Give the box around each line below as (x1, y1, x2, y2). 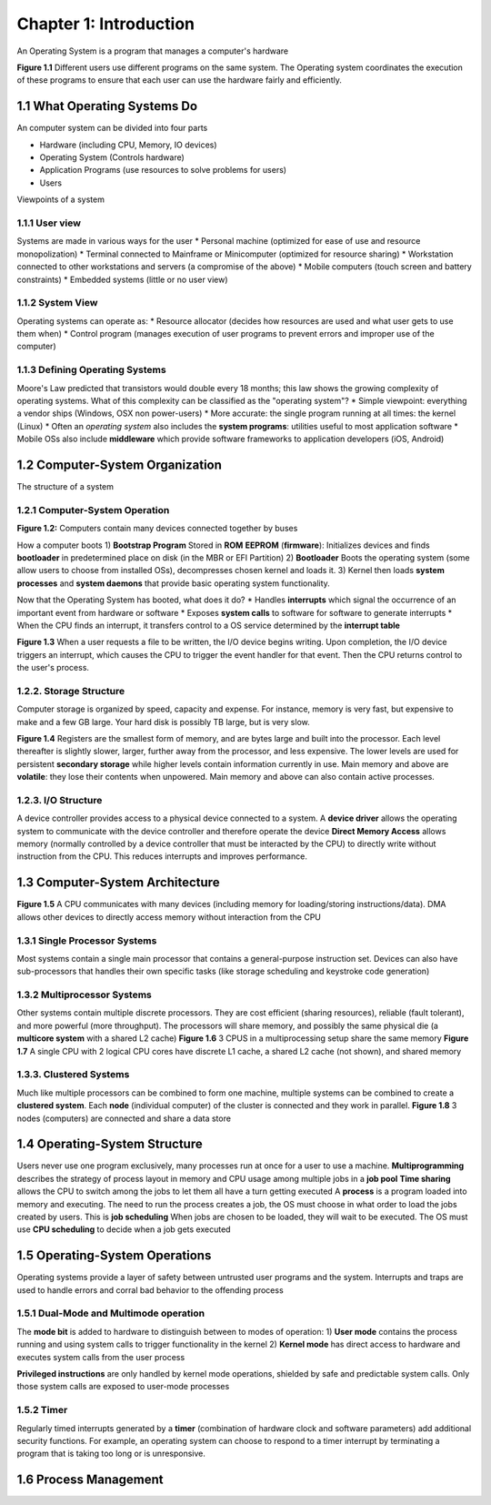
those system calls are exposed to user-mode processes (16, 1381, 230, 1392)
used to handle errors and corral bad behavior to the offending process (16, 1284, 284, 1296)
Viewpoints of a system (16, 194, 105, 205)
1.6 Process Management (16, 1472, 164, 1488)
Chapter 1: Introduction (16, 14, 195, 34)
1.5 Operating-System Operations (16, 1247, 212, 1264)
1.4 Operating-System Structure (16, 1136, 204, 1152)
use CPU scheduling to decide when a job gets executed (16, 1224, 231, 1235)
